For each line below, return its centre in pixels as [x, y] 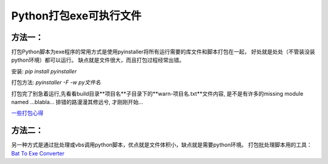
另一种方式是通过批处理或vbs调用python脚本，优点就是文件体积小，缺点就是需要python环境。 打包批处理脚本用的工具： [162, 145]
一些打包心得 [27, 113]
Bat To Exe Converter [38, 153]
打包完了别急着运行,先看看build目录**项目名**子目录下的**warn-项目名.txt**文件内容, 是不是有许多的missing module [157, 93]
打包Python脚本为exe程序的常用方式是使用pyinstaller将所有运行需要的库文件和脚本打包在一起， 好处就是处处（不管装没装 [163, 52]
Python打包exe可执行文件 [77, 16]
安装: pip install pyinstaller [44, 71]
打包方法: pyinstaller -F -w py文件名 [56, 82]
